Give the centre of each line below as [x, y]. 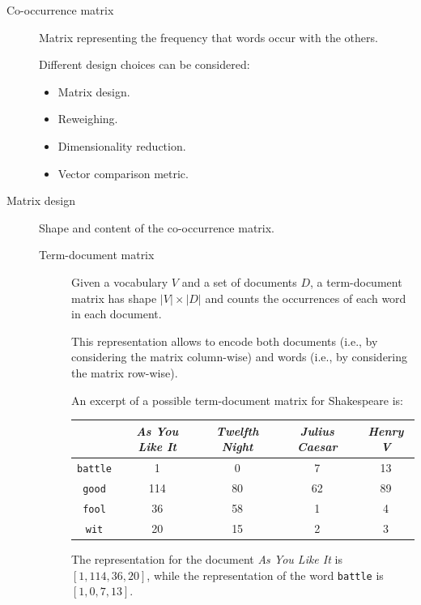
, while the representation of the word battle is [265, 575]
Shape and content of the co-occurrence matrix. [157, 227]
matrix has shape [114, 298]
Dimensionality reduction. [122, 145]
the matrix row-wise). [125, 372]
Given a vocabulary [120, 281]
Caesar [317, 447]
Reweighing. [88, 119]
